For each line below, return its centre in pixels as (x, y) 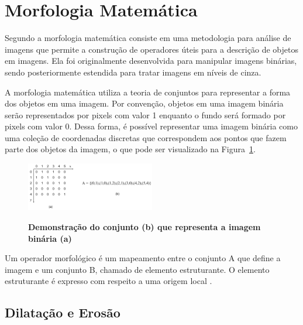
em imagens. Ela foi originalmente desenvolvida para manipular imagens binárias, (151, 61)
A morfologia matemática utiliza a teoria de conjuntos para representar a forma (148, 92)
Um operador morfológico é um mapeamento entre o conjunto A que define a (143, 258)
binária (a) (50, 238)
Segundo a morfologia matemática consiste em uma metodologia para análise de (148, 38)
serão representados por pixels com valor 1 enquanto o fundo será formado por (145, 114)
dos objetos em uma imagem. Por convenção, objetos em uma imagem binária (144, 103)
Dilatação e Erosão (63, 312)
